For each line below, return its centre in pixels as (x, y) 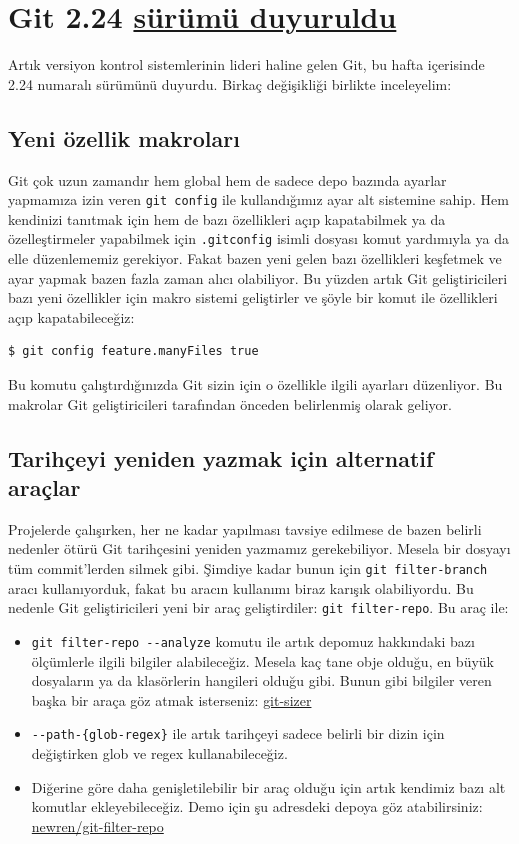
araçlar (44, 486)
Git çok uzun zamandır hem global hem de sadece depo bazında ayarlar (227, 179)
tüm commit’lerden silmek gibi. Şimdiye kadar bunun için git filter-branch (248, 567)
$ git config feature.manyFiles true (133, 351)
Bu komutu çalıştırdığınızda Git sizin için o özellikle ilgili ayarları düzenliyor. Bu (255, 383)
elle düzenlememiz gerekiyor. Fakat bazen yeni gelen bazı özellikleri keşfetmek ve (255, 258)
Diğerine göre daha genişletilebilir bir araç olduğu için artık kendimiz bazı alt (268, 786)
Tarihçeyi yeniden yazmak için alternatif (221, 457)
